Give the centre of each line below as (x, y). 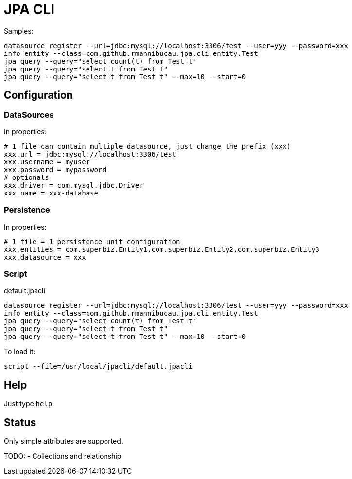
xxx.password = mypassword (55, 169)
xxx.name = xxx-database (51, 193)
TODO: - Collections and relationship (63, 456)
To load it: (20, 352)
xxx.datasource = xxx (45, 257)
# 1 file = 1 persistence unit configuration (92, 241)
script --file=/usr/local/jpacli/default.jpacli (98, 366)
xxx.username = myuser (47, 162)
